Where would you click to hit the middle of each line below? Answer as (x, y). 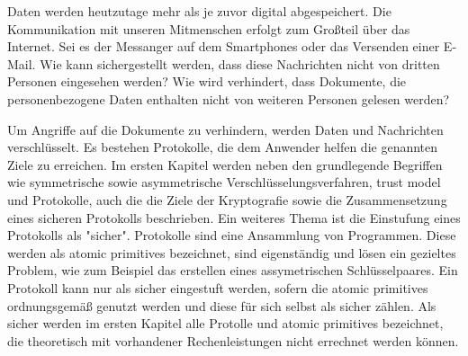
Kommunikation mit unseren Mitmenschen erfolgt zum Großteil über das (209, 28)
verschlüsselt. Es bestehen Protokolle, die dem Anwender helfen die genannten (223, 147)
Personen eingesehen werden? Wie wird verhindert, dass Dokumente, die (207, 81)
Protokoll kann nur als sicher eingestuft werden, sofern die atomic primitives (218, 287)
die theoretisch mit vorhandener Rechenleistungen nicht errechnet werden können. (233, 340)
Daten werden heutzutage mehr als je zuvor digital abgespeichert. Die (199, 11)
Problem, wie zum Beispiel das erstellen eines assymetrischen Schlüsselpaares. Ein (233, 270)
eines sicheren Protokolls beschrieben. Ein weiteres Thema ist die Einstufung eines (234, 217)
